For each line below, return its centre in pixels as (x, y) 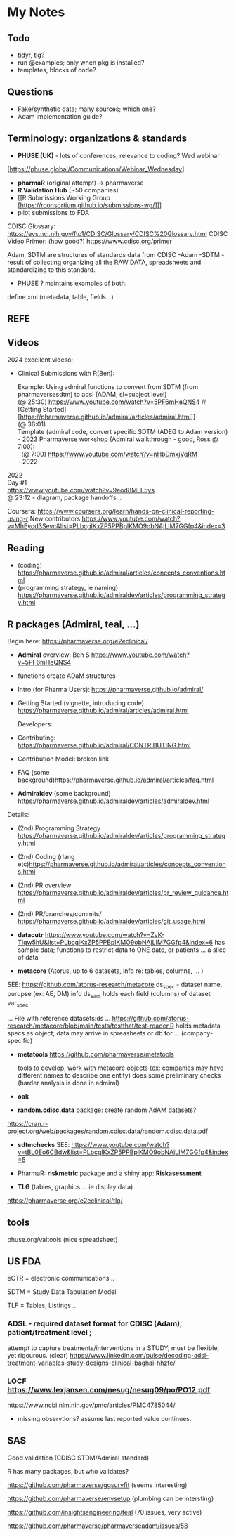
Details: (18, 815)
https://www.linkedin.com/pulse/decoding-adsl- (139, 1355)
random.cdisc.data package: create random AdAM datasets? (107, 1110)
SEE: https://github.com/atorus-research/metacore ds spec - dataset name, (115, 986)
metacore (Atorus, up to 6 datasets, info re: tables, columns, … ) (110, 971)
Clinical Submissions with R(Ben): (66, 373)
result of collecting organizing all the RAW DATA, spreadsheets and (104, 262)
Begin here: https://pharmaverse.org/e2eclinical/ (78, 641)
